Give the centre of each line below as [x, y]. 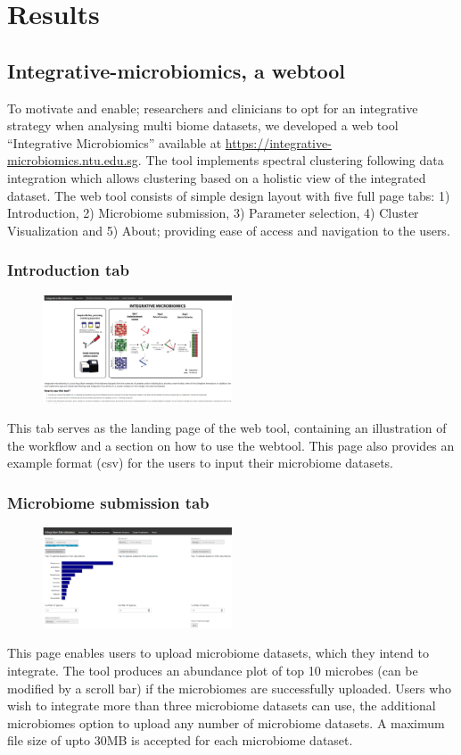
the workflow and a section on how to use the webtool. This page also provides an [231, 445]
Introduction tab [68, 270]
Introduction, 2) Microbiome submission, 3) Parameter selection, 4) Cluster [213, 213]
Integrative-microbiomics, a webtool [176, 70]
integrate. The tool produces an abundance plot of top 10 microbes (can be [213, 670]
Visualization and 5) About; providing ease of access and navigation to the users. [229, 230]
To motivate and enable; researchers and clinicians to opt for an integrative [213, 108]
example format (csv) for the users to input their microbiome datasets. [201, 463]
